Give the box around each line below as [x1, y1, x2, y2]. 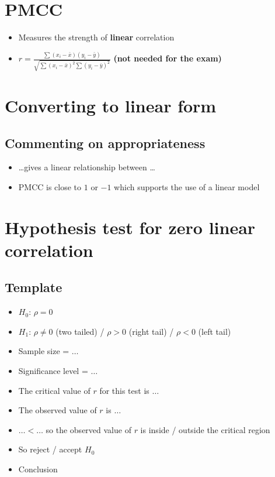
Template [5, 278, 62, 296]
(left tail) [198, 325, 231, 337]
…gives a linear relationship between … [18, 161, 155, 173]
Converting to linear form [5, 93, 217, 117]
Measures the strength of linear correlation [18, 31, 175, 43]
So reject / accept [18, 443, 82, 455]
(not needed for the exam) [113, 52, 222, 64]
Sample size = [18, 345, 69, 357]
